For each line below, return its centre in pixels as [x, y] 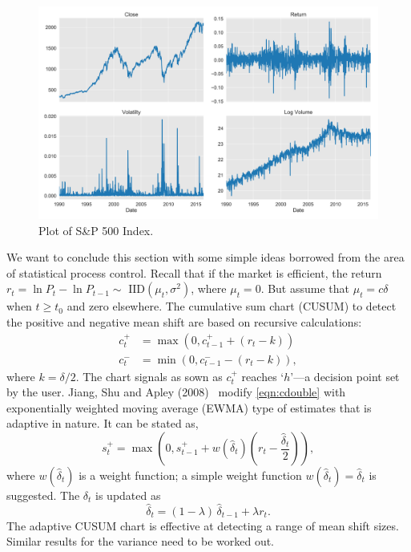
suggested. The [43, 495]
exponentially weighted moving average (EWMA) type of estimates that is [189, 407]
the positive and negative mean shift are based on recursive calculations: [184, 321]
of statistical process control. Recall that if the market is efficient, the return [194, 272]
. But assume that [305, 288]
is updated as [128, 495]
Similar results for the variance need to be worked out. [141, 541]
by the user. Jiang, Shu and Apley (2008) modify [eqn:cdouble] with [176, 392]
